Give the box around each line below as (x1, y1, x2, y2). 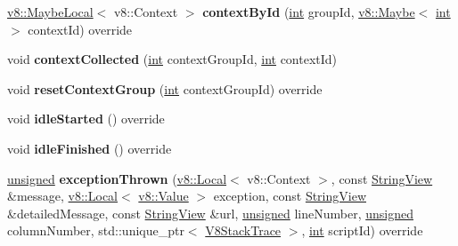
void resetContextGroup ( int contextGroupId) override (7, 79, 323, 98)
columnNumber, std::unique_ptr (7, 221, 184, 240)
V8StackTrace (205, 221, 282, 240)
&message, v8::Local (7, 186, 119, 205)
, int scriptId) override (301, 221, 423, 240)
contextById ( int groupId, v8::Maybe (202, 3, 415, 20)
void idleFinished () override (7, 139, 172, 157)
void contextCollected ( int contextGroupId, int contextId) (7, 50, 338, 68)
